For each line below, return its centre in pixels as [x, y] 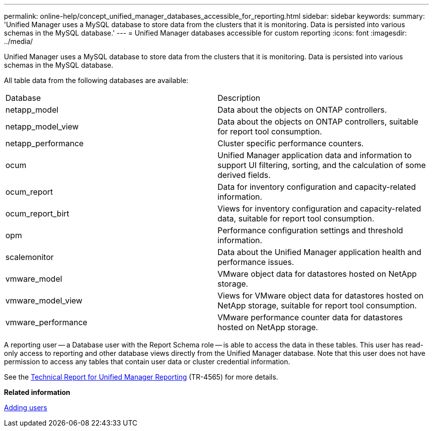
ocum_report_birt [38, 214]
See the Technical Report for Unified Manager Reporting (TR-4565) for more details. [141, 377]
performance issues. [256, 262]
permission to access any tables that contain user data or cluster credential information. [147, 362]
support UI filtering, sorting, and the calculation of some [322, 165]
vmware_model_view [44, 301]
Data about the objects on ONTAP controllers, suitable [318, 122]
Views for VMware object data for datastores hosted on [321, 296]
